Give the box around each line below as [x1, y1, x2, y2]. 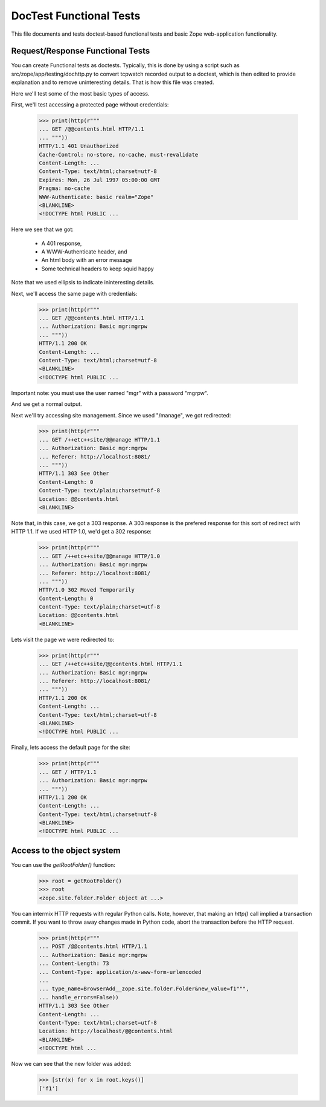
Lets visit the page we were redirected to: [11, 636, 115, 643]
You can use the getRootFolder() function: [11, 861, 116, 868]
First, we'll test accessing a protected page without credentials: [11, 101, 169, 108]
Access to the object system [11, 845, 121, 855]
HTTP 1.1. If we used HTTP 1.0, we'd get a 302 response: [11, 528, 152, 535]
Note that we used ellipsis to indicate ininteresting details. [11, 279, 155, 286]
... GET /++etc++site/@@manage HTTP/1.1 [39, 436, 160, 443]
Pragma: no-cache [39, 185, 91, 192]
